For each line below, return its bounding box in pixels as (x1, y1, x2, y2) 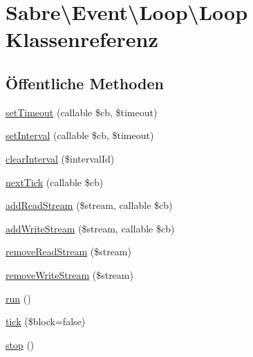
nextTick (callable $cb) (6, 174, 104, 189)
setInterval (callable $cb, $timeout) (6, 128, 154, 143)
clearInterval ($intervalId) (6, 151, 115, 165)
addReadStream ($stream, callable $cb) (6, 198, 173, 212)
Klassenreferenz (6, 25, 158, 53)
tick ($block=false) (6, 314, 86, 329)
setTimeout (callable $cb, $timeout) (6, 104, 158, 119)
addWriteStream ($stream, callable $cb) (6, 221, 175, 235)
